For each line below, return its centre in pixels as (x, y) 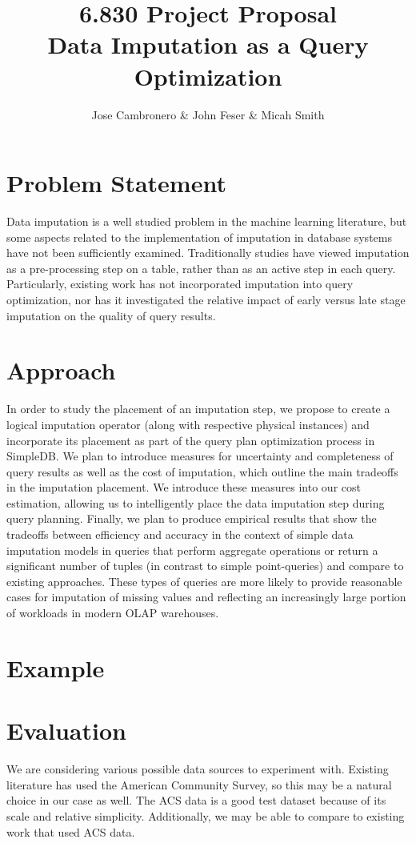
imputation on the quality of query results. (111, 315)
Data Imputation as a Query (208, 44)
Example (56, 667)
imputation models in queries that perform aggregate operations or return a (192, 550)
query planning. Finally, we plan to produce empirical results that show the (192, 518)
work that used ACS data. (71, 831)
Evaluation (66, 731)
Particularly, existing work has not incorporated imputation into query (180, 284)
